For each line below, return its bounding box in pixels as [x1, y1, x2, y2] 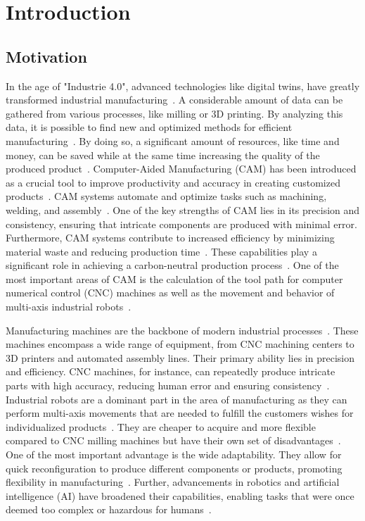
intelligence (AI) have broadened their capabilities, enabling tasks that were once [6, 488, 354, 503]
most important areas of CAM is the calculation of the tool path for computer [6, 271, 343, 286]
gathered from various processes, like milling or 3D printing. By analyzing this [6, 106, 343, 120]
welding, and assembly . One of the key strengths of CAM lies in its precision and [6, 202, 360, 217]
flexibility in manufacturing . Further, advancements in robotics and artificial [6, 475, 340, 489]
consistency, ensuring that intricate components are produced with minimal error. [6, 216, 357, 231]
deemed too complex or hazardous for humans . [6, 502, 212, 517]
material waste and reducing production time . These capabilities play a [6, 244, 317, 258]
